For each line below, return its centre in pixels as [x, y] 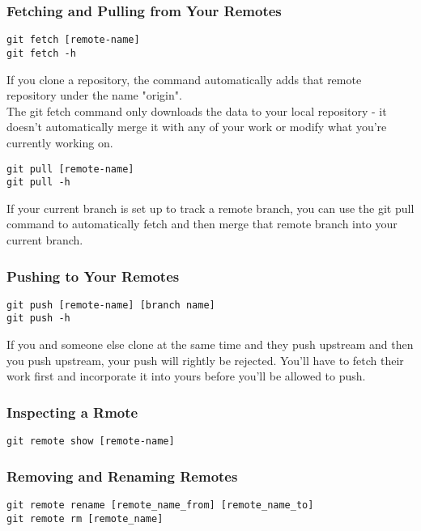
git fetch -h [41, 53]
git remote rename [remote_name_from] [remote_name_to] [160, 505]
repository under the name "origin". [94, 95]
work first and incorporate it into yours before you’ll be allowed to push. [186, 376]
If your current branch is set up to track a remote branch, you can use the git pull [210, 208]
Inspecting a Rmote [72, 412]
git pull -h [38, 183]
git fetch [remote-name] [73, 40]
